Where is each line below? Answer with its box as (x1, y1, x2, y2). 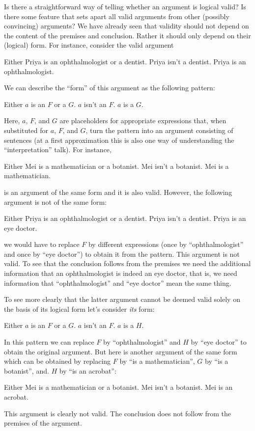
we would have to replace (4, 239, 80, 249)
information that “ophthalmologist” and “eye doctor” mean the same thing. (4, 277, 231, 288)
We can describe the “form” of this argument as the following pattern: (4, 82, 215, 93)
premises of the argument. (4, 418, 82, 428)
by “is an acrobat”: (59, 365, 116, 376)
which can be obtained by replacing (4, 356, 111, 366)
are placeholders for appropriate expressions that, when (59, 115, 227, 126)
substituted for (4, 125, 49, 135)
